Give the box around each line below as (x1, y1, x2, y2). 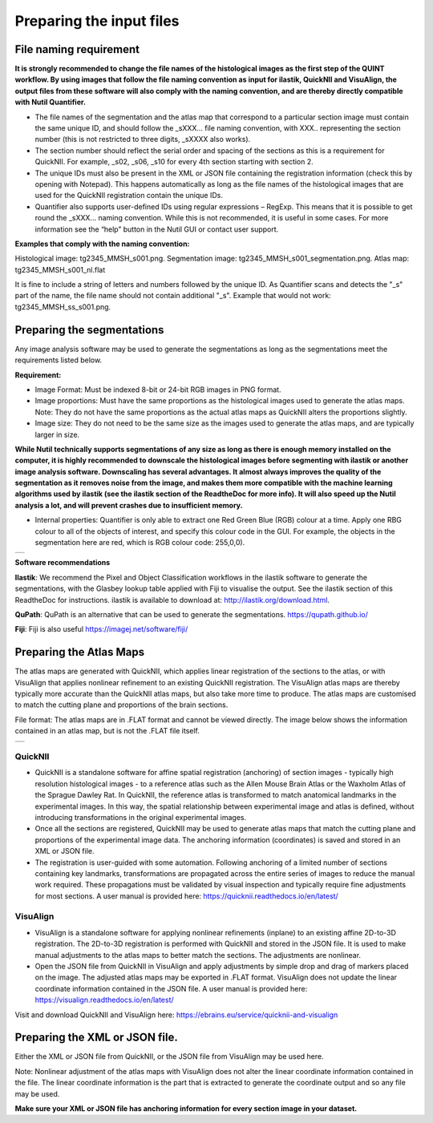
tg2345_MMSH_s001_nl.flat (14, 265, 106, 274)
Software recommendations (14, 558, 111, 568)
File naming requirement (14, 42, 140, 56)
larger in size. (34, 430, 80, 439)
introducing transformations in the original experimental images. (34, 812, 247, 822)
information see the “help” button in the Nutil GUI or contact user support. (34, 224, 279, 234)
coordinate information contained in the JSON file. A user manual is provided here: (34, 984, 308, 993)
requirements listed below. (14, 355, 103, 365)
